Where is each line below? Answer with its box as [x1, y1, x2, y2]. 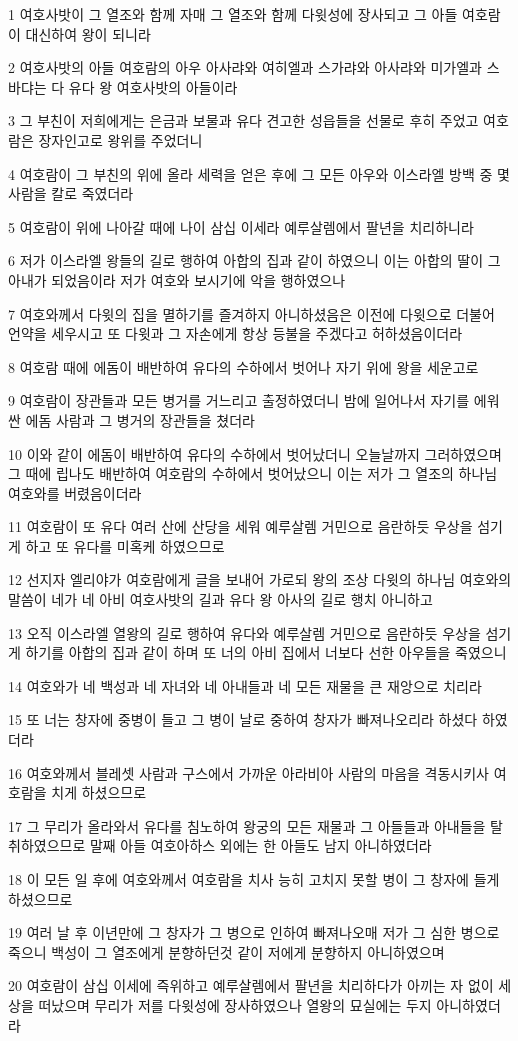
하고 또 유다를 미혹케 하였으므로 [25, 535, 225, 556]
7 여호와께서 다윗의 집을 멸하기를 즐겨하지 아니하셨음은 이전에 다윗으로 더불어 [8, 303, 495, 324]
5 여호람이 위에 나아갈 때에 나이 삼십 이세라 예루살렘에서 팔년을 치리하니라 [8, 216, 474, 237]
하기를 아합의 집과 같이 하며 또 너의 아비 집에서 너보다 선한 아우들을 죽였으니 [25, 642, 507, 663]
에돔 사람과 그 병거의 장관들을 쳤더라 [25, 409, 255, 430]
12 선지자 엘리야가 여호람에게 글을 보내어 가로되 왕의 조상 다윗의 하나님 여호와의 [8, 569, 512, 590]
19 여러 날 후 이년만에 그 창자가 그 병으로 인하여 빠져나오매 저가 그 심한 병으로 [8, 922, 500, 943]
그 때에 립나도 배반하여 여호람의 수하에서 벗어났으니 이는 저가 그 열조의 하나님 [8, 463, 498, 484]
